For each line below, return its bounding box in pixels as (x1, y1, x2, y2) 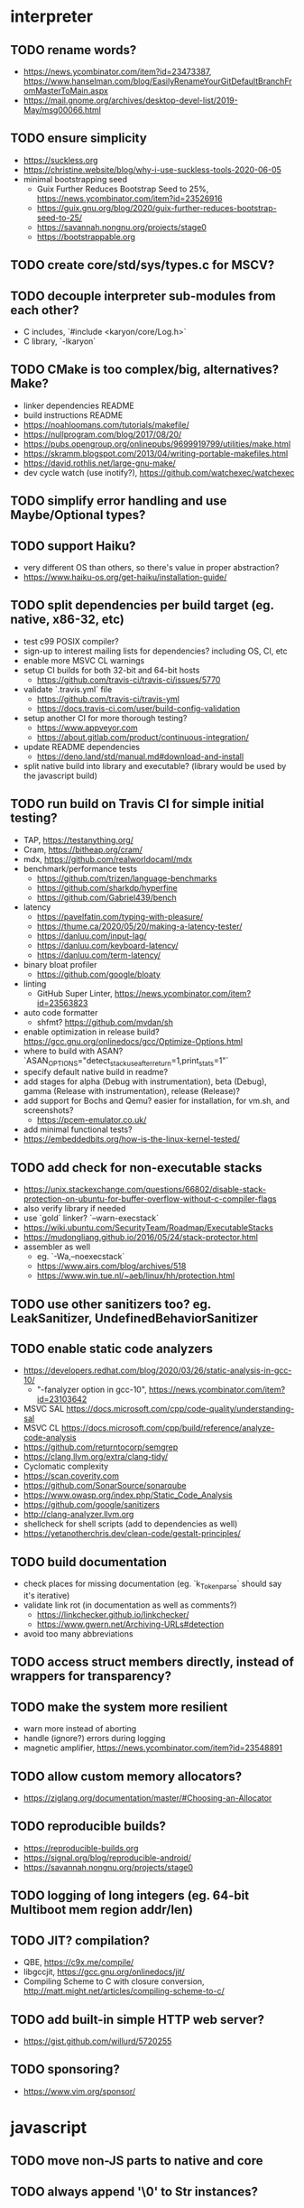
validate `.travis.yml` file (23, 683, 113, 694)
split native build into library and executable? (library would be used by (23, 760, 287, 771)
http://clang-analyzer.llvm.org (23, 1509, 134, 1520)
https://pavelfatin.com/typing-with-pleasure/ (36, 911, 204, 922)
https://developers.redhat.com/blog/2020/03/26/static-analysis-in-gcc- (23, 1365, 292, 1376)
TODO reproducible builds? (10, 1819, 166, 1834)
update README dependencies (23, 741, 141, 752)
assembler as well (23, 1241, 91, 1252)
